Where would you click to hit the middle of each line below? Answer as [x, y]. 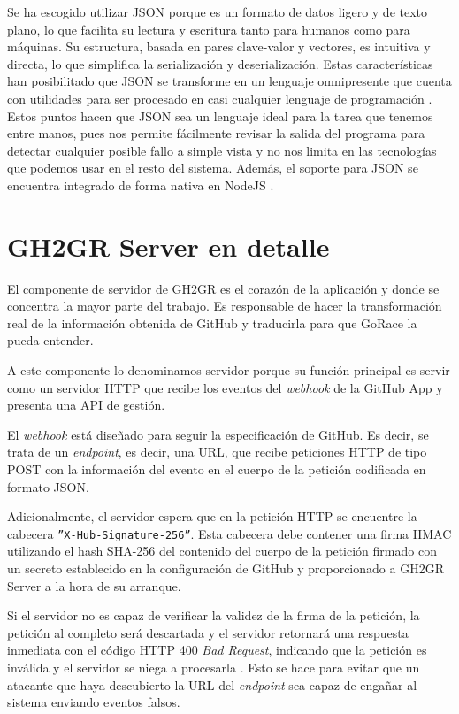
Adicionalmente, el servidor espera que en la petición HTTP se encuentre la [212, 516]
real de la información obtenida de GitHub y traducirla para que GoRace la [212, 322]
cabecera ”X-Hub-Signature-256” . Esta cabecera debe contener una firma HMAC [229, 533]
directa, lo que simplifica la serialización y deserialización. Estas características [220, 63]
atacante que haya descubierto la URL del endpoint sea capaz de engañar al [212, 684]
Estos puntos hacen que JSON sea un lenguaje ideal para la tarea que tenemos [220, 115]
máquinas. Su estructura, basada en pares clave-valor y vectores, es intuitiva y [219, 46]
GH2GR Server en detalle [168, 246]
